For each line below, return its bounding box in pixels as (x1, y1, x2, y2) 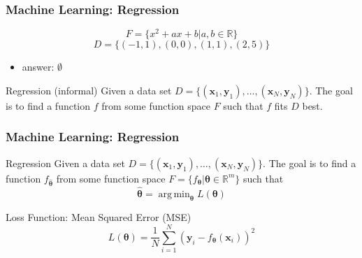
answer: (22, 59, 55, 74)
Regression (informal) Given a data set (6, 83, 172, 97)
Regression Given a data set (6, 155, 125, 170)
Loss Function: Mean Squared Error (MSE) (6, 210, 191, 224)
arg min (158, 189, 190, 199)
